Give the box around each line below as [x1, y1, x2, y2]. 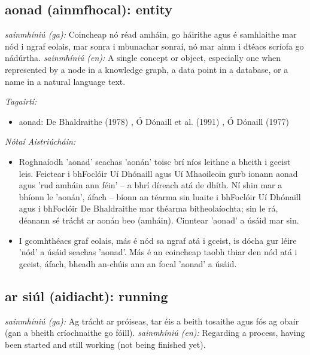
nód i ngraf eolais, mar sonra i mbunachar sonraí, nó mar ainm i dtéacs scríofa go [5, 39, 304, 52]
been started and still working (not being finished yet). [5, 338, 206, 350]
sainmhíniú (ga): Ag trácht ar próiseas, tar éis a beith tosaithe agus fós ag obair [5, 314, 299, 327]
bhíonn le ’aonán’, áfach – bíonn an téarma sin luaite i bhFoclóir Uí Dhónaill [19, 190, 301, 203]
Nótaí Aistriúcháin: [5, 135, 76, 148]
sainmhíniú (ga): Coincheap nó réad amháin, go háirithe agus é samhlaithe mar [5, 28, 297, 41]
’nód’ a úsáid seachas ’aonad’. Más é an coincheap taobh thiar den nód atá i [19, 246, 297, 258]
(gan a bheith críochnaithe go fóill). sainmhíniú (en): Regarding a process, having [5, 326, 305, 339]
